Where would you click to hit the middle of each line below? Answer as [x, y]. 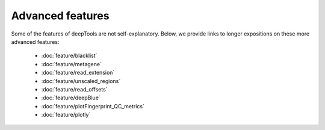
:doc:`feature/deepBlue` [71, 98]
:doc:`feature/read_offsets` [74, 89]
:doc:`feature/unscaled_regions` [81, 81]
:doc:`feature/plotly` [66, 115]
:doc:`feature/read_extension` [78, 73]
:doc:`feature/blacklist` [69, 56]
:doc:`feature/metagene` [72, 64]
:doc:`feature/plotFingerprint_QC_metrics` [93, 106]
